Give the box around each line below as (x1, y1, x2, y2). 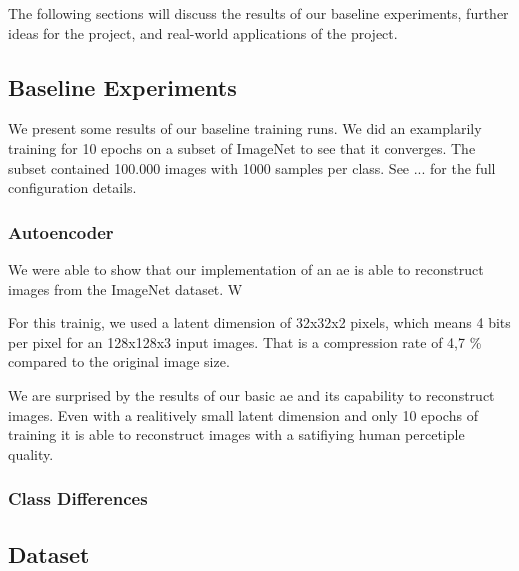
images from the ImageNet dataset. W (8, 278, 243, 299)
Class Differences (8, 486, 148, 511)
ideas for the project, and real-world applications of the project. (8, 22, 398, 43)
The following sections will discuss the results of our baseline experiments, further (8, 3, 509, 23)
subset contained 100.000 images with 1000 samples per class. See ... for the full (8, 157, 496, 178)
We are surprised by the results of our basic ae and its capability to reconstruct (8, 384, 495, 405)
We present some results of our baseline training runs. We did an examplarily (8, 118, 482, 139)
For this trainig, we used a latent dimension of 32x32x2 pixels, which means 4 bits (8, 312, 511, 333)
